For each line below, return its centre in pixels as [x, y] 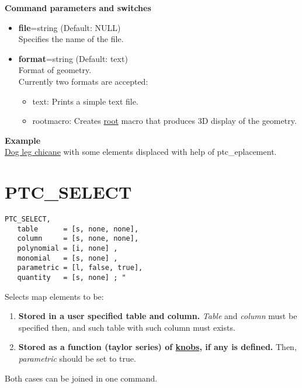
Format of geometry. [55, 70]
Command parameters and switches [78, 8]
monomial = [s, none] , [67, 258]
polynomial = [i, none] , [67, 249]
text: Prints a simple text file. [85, 101]
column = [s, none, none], [78, 239]
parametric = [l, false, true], [80, 268]
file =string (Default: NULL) [70, 27]
